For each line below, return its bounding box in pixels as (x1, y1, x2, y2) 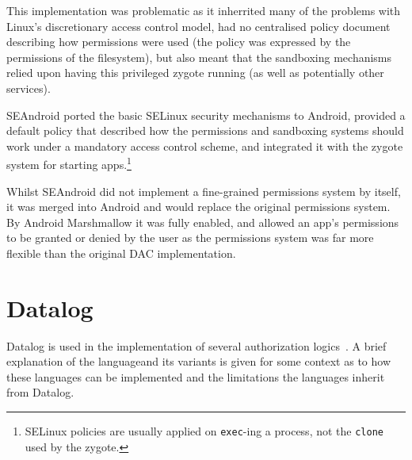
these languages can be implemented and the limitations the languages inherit (6, 368, 385, 385)
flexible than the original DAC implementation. (6, 244, 236, 261)
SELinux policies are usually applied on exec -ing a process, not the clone (25, 423, 383, 439)
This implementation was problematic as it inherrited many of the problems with (6, 2, 401, 18)
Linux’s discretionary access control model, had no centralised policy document (6, 17, 391, 34)
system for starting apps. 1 (6, 154, 132, 172)
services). (6, 79, 51, 96)
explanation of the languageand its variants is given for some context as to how (6, 353, 391, 370)
